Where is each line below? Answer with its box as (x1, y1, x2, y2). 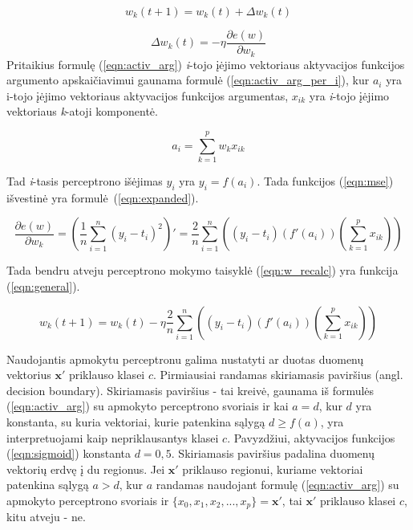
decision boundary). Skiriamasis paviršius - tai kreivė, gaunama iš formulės (6, 381, 375, 398)
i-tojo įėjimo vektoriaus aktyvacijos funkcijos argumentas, (6, 87, 289, 104)
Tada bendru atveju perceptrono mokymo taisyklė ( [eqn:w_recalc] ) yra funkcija (6, 262, 399, 279)
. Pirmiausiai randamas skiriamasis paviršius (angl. (152, 366, 403, 383)
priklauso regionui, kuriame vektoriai (182, 460, 363, 477)
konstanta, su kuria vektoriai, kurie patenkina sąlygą (6, 413, 265, 430)
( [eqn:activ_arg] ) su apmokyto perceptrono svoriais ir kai (6, 397, 289, 414)
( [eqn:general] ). (6, 278, 80, 294)
